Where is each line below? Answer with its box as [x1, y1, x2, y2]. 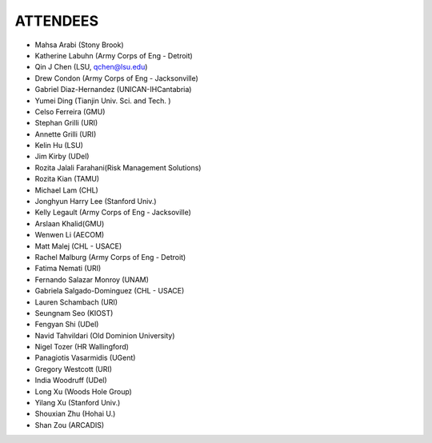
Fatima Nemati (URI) [34, 264, 102, 273]
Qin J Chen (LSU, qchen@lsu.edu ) [34, 62, 148, 72]
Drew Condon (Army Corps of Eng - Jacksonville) [34, 73, 199, 83]
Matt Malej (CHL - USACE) [34, 241, 122, 251]
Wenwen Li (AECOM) [34, 230, 105, 240]
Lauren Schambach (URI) [34, 297, 118, 307]
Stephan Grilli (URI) [34, 118, 98, 128]
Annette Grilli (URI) [34, 129, 97, 139]
